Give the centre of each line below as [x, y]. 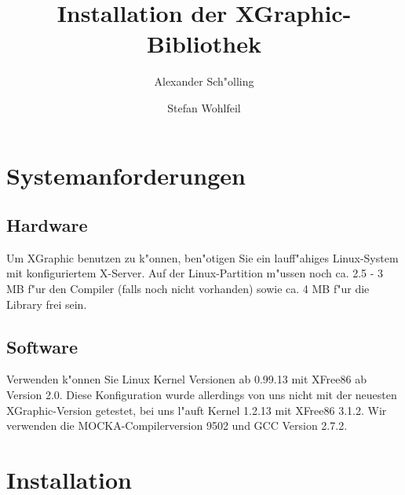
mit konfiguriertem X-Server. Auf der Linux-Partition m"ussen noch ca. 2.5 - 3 [195, 273]
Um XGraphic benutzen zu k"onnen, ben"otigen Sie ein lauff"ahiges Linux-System [202, 257]
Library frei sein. [47, 304]
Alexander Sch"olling [204, 81]
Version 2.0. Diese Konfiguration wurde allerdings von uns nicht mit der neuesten [202, 395]
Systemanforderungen [126, 175]
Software [42, 346]
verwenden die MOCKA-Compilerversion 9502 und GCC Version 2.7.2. [177, 425]
